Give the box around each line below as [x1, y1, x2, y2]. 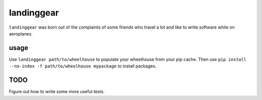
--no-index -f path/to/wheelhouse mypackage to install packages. [9, 63, 157, 69]
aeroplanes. [9, 31, 33, 36]
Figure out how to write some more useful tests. [9, 89, 105, 95]
